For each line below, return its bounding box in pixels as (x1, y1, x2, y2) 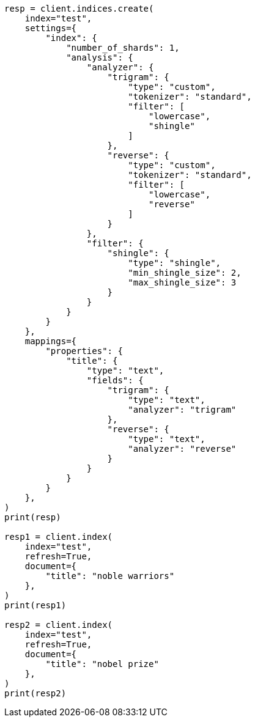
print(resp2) (4, 688, 67, 698)
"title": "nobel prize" (45, 659, 159, 669)
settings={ (24, 23, 77, 33)
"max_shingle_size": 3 (128, 278, 237, 287)
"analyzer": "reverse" (128, 444, 237, 454)
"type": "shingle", (128, 258, 221, 268)
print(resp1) (4, 600, 67, 610)
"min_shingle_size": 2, (128, 268, 242, 278)
